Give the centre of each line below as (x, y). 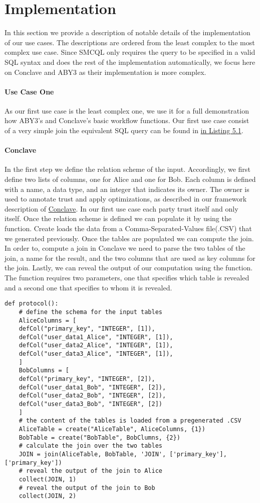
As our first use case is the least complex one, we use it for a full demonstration (127, 110)
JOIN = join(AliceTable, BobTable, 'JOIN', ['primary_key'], (123, 454)
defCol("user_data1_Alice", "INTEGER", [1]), (96, 337)
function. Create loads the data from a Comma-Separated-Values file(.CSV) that (128, 228)
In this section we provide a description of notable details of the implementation (127, 32)
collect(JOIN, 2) (48, 496)
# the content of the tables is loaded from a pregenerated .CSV (130, 421)
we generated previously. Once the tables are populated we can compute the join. (129, 238)
